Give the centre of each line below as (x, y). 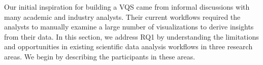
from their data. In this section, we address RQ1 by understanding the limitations (131, 36)
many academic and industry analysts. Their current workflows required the (122, 17)
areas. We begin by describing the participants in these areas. (100, 56)
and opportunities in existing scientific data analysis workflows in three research (128, 46)
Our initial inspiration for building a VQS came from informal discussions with (127, 7)
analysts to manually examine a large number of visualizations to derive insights (129, 27)
